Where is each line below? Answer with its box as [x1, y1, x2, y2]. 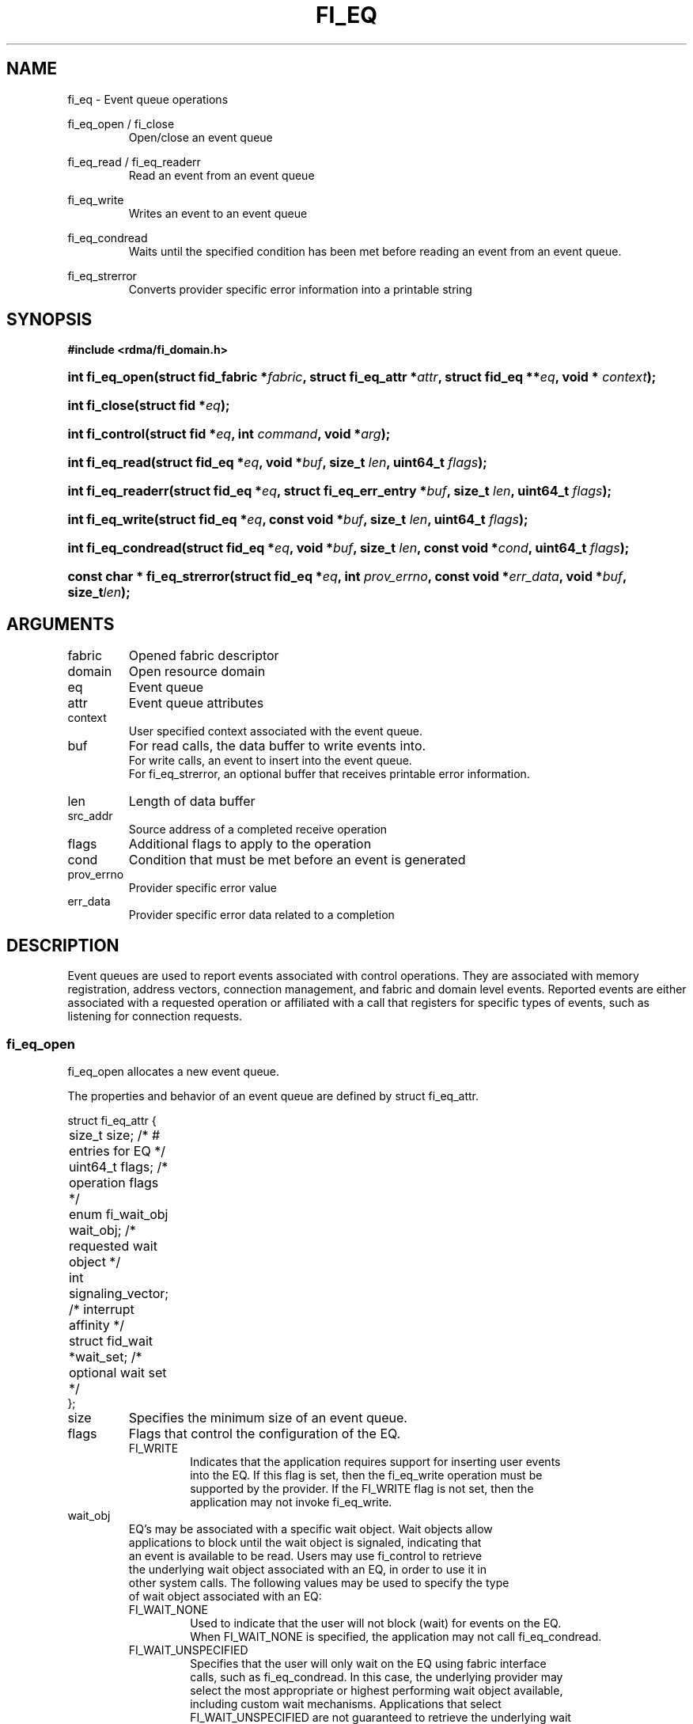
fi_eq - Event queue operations [67, 92, 229, 106]
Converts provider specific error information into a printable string [128, 282, 472, 296]
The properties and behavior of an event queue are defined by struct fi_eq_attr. [67, 1088, 479, 1103]
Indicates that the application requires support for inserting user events [190, 1454, 561, 1468]
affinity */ [68, 1316, 125, 1333]
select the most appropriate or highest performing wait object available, [190, 1683, 563, 1697]
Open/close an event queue [128, 130, 273, 144]
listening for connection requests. [67, 1009, 243, 1023]
